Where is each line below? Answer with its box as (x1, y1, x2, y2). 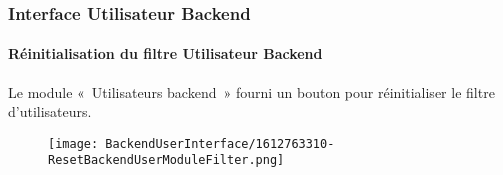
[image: (48, 136, 99, 151)
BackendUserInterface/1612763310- (105, 136, 335, 151)
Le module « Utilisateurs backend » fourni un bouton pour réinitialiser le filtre (8, 81, 495, 102)
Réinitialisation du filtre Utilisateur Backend (8, 43, 323, 64)
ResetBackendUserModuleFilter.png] (48, 153, 285, 168)
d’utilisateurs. (8, 101, 92, 122)
